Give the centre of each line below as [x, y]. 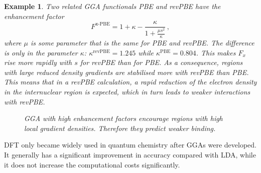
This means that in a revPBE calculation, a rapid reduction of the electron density [130, 82]
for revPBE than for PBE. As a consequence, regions [161, 62]
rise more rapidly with [38, 62]
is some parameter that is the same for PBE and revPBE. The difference [143, 43]
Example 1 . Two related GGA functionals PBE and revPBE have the [112, 6]
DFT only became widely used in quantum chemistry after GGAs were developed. [130, 145]
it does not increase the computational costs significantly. [92, 164]
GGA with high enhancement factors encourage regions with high [123, 118]
